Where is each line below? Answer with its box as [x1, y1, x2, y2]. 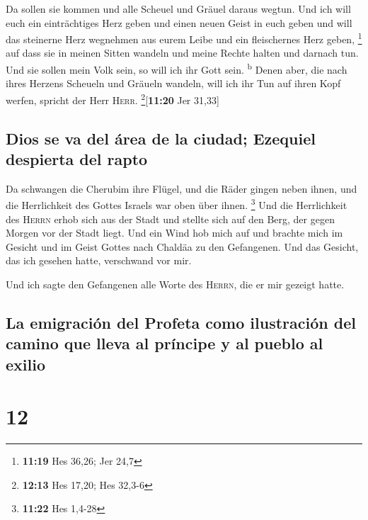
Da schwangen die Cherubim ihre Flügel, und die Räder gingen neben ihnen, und [6, 181, 357, 196]
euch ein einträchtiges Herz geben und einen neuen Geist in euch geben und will [6, 15, 352, 30]
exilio [6, 353, 45, 375]
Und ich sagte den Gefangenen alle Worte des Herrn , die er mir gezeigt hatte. [6, 276, 345, 291]
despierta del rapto [6, 147, 148, 169]
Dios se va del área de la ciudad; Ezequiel [6, 127, 316, 149]
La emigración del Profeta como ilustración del [6, 311, 356, 333]
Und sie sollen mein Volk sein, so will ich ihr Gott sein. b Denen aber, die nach [6, 60, 347, 77]
